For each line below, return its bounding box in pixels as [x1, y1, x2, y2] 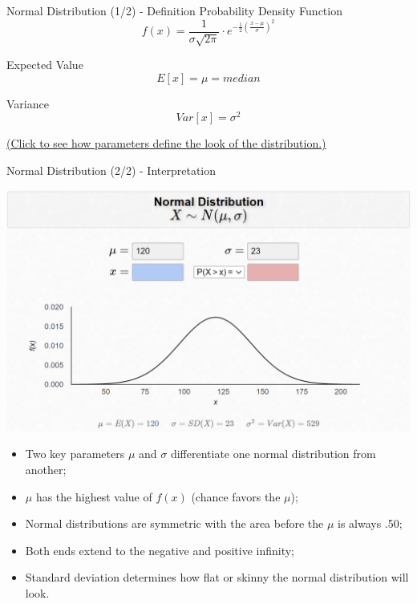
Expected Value [6, 56, 83, 73]
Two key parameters [25, 445, 125, 462]
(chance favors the [191, 488, 281, 505]
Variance [6, 95, 49, 111]
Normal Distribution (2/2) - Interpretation [6, 161, 217, 178]
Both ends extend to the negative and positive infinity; [25, 541, 294, 558]
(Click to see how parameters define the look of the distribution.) [6, 135, 326, 152]
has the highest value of [35, 488, 152, 505]
